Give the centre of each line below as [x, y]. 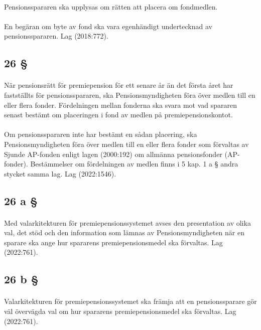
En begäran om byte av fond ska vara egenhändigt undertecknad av [108, 26]
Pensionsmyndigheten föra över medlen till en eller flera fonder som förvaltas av [126, 144]
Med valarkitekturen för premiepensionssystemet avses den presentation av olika [127, 222]
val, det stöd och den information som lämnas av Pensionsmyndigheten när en [124, 232]
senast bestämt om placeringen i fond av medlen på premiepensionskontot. [118, 115]
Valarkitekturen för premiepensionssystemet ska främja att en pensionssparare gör [130, 301]
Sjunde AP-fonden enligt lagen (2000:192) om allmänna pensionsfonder [113, 154]
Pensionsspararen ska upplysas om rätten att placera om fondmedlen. [111, 6]
